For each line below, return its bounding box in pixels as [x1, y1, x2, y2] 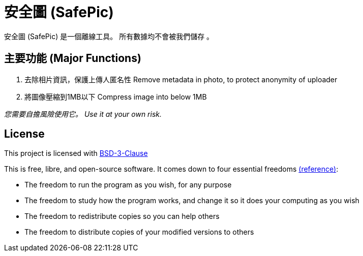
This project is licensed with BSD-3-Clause [4, 149, 148, 158]
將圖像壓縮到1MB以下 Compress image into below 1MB [24, 92, 207, 101]
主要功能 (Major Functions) [4, 52, 141, 65]
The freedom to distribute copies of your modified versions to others [24, 228, 254, 237]
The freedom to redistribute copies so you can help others [24, 212, 220, 221]
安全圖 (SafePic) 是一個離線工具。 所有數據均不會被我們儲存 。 [4, 31, 214, 41]
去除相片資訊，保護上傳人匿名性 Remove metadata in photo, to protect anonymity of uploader [24, 75, 338, 84]
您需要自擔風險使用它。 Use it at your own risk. [4, 109, 162, 118]
